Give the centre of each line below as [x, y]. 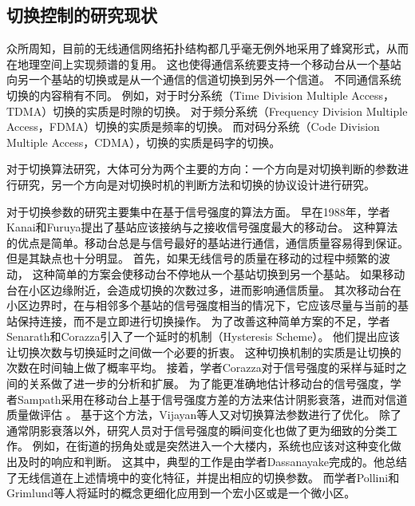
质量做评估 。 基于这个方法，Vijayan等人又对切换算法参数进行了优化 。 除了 [204, 415]
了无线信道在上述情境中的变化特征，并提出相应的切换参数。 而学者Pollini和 [203, 477]
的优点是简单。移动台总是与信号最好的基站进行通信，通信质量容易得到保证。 [207, 242]
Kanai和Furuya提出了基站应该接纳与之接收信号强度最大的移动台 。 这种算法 [202, 227]
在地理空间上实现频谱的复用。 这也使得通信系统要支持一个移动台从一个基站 [204, 63]
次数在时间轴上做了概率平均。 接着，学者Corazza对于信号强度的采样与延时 [201, 368]
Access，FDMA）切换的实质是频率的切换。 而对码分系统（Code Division [193, 126]
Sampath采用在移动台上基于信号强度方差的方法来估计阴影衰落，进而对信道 [212, 399]
